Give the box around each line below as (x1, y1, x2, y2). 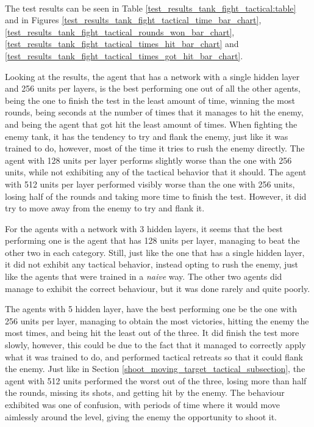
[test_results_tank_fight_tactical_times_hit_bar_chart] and (5, 37, 239, 50)
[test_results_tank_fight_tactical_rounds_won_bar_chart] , (5, 25, 235, 38)
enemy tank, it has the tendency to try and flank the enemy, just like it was (5, 130, 288, 142)
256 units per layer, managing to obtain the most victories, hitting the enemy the (5, 314, 309, 327)
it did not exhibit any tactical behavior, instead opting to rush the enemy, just (5, 258, 299, 271)
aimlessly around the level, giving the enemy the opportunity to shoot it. (5, 410, 277, 423)
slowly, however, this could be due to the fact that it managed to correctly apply (5, 338, 306, 351)
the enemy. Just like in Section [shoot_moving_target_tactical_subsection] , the (5, 362, 305, 375)
